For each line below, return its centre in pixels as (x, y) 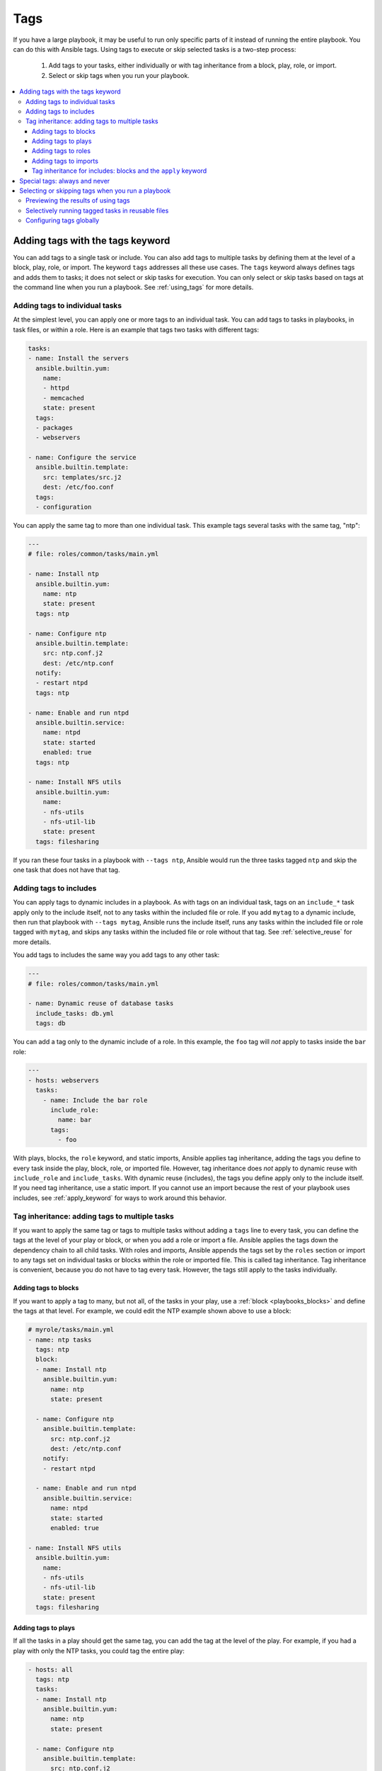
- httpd (56, 388)
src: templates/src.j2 (82, 477)
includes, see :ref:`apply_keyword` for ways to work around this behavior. (120, 1198)
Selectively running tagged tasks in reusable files (97, 210)
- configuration (64, 507)
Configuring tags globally (63, 220)
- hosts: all (51, 1669)
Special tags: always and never (65, 181)
